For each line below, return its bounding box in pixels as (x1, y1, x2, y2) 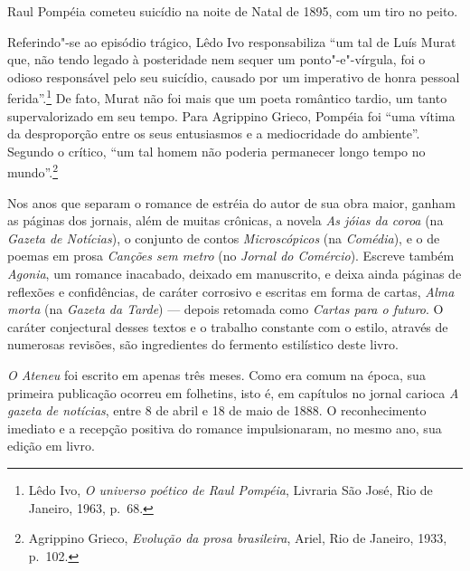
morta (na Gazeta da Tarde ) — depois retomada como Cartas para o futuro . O (7, 300, 444, 319)
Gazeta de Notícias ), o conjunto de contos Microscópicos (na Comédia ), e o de (7, 228, 440, 247)
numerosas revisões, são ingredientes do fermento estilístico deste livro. (7, 335, 399, 354)
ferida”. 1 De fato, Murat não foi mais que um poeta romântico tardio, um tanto (7, 86, 447, 108)
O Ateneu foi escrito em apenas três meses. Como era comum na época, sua (7, 366, 426, 384)
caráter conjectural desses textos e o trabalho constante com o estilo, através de (7, 317, 448, 336)
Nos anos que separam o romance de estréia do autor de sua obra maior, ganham (7, 193, 456, 212)
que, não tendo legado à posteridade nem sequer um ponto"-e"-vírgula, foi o (7, 50, 426, 69)
